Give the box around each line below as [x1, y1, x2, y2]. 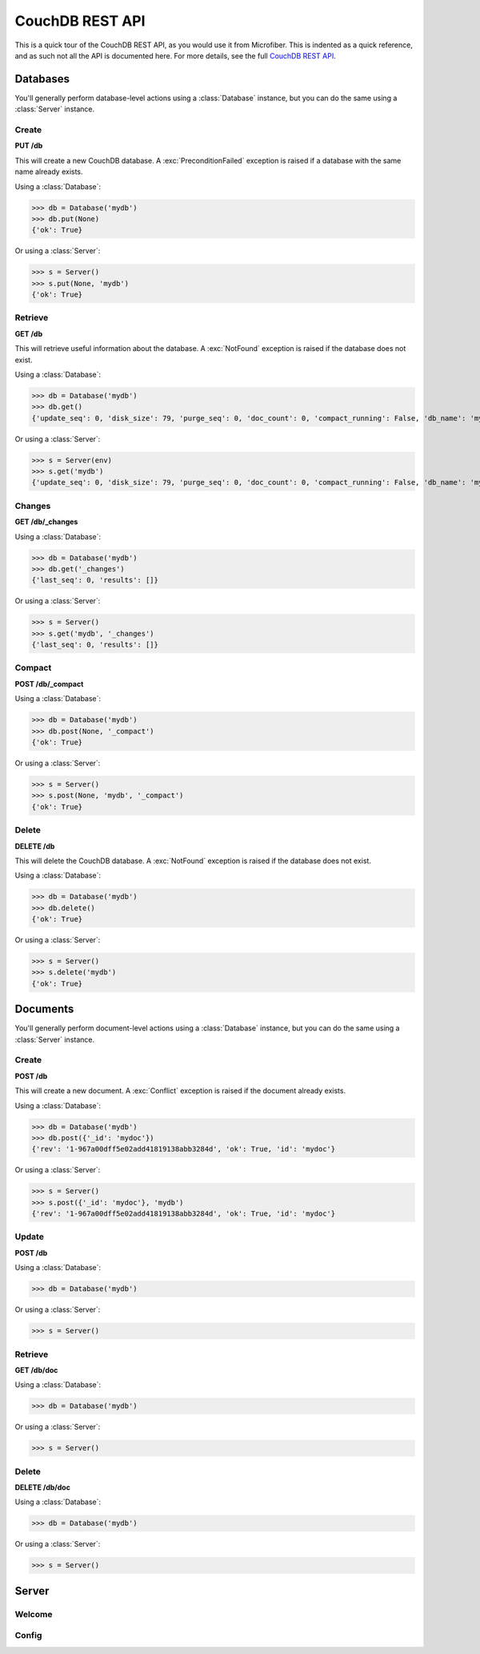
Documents [14, 1002, 74, 1016]
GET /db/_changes [14, 517, 78, 526]
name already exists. [14, 167, 83, 176]
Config [14, 1630, 42, 1641]
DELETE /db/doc [14, 1483, 71, 1492]
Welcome [14, 1608, 53, 1620]
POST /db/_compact [14, 679, 84, 688]
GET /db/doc [14, 1365, 58, 1374]
